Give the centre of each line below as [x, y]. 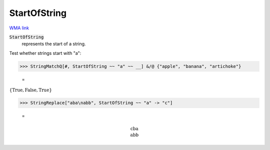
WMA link [19, 28]
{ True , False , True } [31, 90]
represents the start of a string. [54, 44]
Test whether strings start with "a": [45, 53]
